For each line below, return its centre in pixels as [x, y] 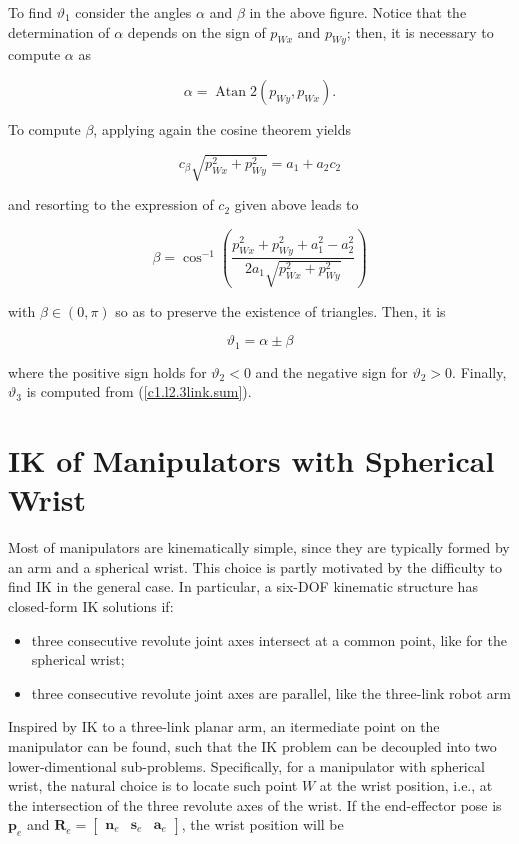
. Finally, [479, 371]
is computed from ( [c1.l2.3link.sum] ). [139, 391]
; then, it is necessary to [420, 31]
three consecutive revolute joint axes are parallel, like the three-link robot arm [271, 692]
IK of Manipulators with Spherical [251, 460]
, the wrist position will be [262, 824]
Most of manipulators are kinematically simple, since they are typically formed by [259, 547]
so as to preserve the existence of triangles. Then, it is [280, 310]
